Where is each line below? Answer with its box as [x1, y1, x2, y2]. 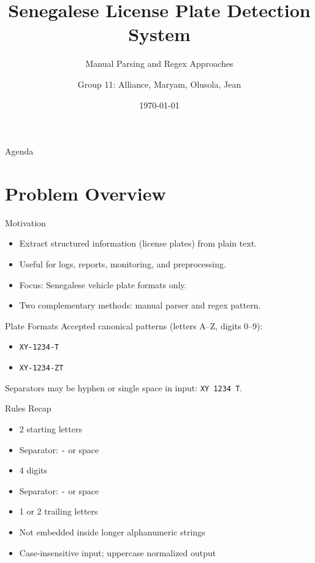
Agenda [5, 145, 34, 158]
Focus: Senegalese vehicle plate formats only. [19, 278, 187, 291]
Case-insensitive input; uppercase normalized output [19, 546, 216, 559]
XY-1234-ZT [19, 364, 64, 373]
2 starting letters [19, 422, 82, 435]
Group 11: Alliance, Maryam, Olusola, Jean [77, 77, 241, 90]
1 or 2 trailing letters [19, 505, 98, 518]
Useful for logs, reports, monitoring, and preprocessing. [19, 258, 226, 270]
